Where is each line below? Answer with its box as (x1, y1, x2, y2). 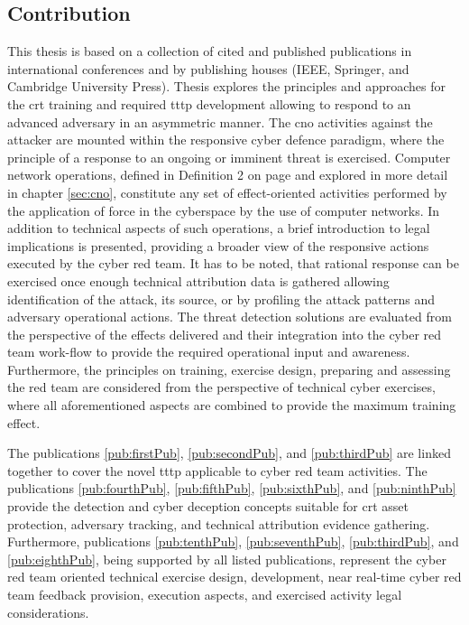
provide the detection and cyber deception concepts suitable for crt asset (7, 497, 409, 516)
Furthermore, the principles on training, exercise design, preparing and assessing (7, 359, 451, 378)
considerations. (7, 602, 89, 621)
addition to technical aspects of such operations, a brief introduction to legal (7, 219, 430, 238)
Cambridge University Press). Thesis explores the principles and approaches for (7, 77, 446, 96)
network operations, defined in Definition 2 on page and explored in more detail (7, 165, 448, 184)
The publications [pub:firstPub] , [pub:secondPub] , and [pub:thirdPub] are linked (7, 443, 451, 462)
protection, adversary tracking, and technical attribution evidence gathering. (7, 514, 430, 533)
